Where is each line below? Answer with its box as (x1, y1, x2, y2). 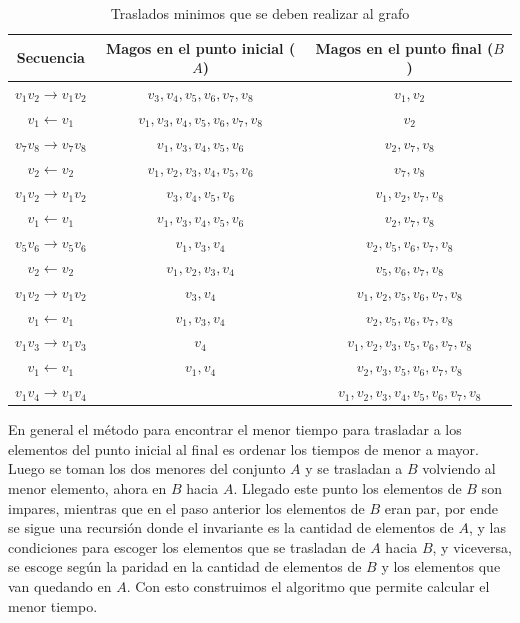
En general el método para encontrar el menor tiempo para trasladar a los (8, 419, 462, 440)
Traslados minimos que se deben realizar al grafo (110, 3, 410, 23)
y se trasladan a (305, 458, 403, 479)
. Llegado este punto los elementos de (233, 478, 462, 499)
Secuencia (16, 47, 85, 68)
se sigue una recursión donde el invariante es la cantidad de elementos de (8, 517, 454, 538)
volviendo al (422, 458, 496, 479)
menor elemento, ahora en (8, 478, 167, 499)
